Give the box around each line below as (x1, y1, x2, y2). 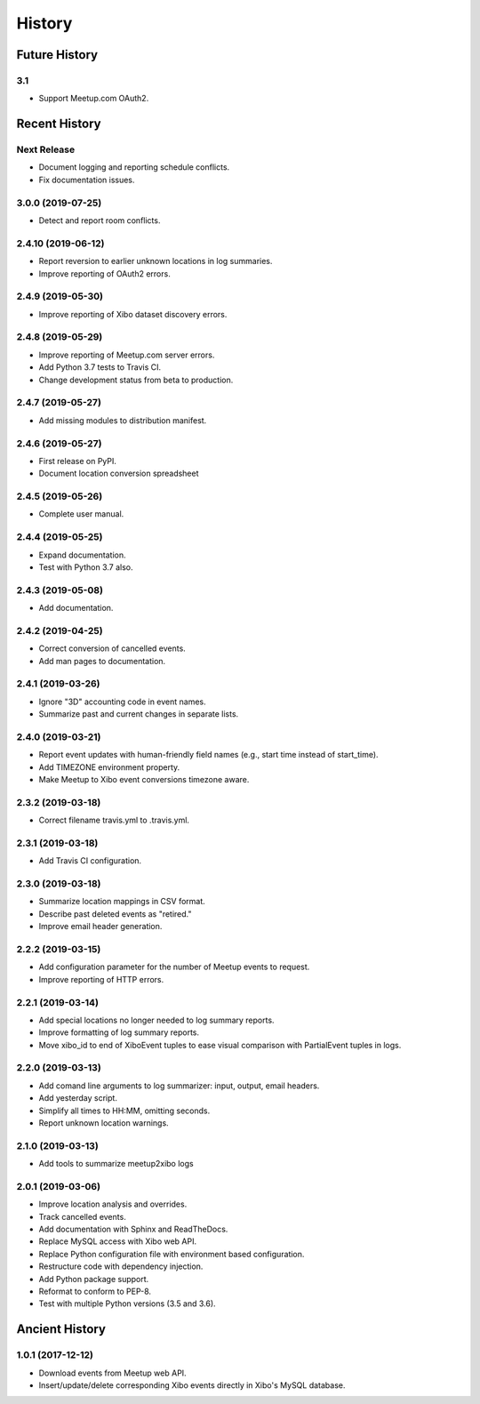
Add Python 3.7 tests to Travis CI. (38, 362, 162, 373)
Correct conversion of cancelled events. (38, 643, 186, 654)
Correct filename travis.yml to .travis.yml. (38, 814, 190, 826)
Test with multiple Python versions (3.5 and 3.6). (38, 1298, 217, 1309)
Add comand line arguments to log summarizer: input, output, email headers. (38, 1080, 320, 1091)
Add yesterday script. (38, 1093, 117, 1103)
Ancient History (16, 1321, 107, 1337)
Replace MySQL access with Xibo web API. (38, 1236, 197, 1247)
